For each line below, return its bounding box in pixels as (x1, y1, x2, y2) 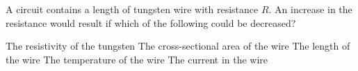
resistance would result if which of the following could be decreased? (6, 15, 296, 30)
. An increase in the (268, 2, 352, 16)
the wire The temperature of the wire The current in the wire (6, 52, 268, 66)
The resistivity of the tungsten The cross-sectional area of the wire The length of (6, 39, 350, 53)
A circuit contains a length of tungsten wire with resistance (6, 2, 259, 16)
